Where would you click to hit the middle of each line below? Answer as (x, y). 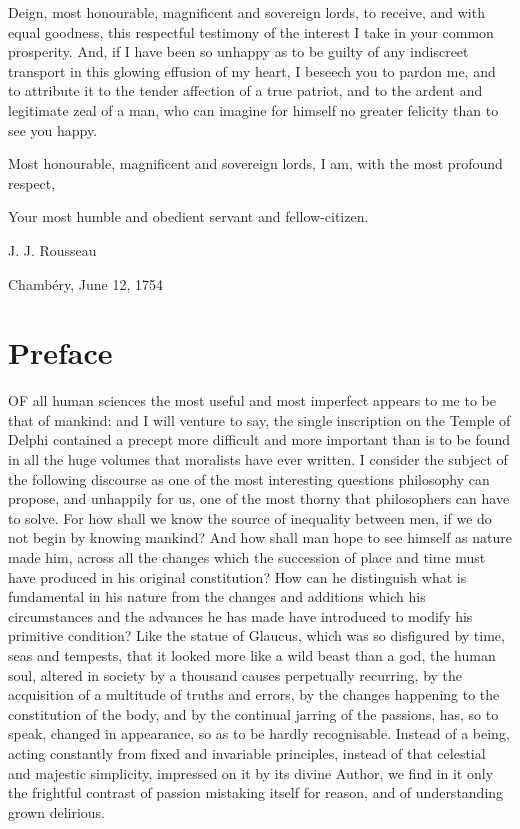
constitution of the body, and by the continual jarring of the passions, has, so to (253, 713)
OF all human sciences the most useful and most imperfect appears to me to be (252, 400)
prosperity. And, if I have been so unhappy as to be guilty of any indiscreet (238, 51)
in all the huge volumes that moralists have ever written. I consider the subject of (258, 459)
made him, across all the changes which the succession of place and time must (247, 557)
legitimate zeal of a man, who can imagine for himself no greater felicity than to (253, 109)
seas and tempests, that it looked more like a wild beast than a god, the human (252, 654)
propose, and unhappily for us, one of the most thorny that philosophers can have (259, 498)
